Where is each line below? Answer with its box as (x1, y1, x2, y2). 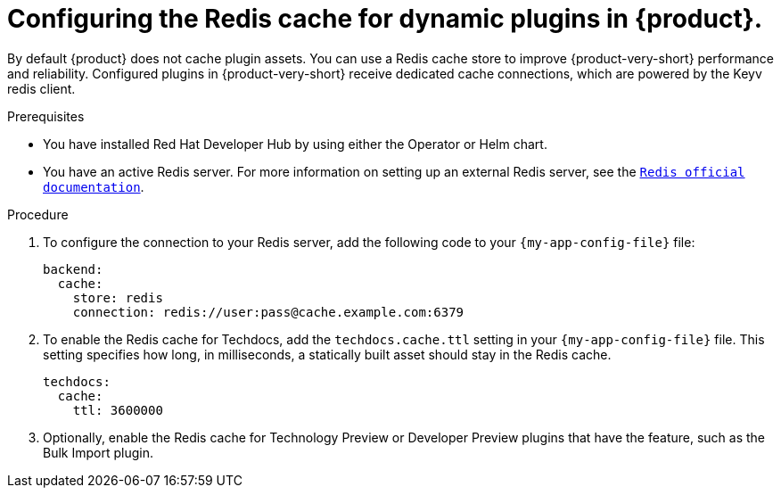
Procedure (7, 206, 69, 222)
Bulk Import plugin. (43, 444, 153, 460)
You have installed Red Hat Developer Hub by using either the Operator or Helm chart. (43, 136, 547, 152)
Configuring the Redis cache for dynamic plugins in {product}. (7, 4, 763, 34)
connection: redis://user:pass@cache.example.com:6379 (72, 304, 464, 319)
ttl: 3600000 (72, 402, 163, 417)
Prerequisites (7, 108, 85, 124)
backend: (43, 261, 103, 276)
